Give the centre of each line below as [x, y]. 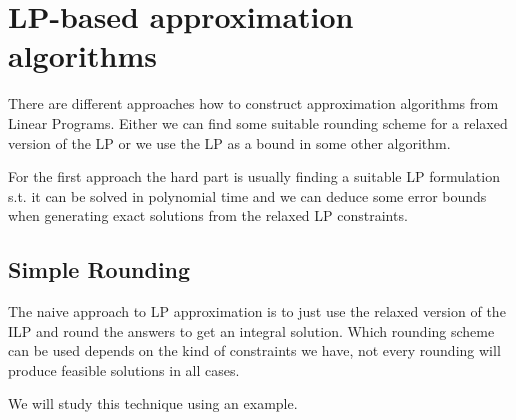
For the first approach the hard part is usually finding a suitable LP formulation [254, 176]
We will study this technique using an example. [153, 403]
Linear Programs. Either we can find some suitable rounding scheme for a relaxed [258, 122]
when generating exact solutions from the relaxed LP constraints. [208, 215]
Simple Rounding [99, 269]
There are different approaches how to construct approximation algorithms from [253, 103]
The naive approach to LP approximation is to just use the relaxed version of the [257, 311]
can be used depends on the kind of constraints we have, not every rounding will [254, 350]
